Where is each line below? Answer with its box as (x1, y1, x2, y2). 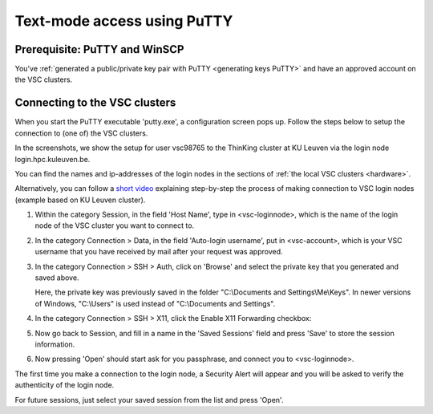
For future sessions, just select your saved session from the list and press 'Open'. (14, 395, 284, 404)
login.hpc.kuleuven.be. (14, 154, 91, 164)
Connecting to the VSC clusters (14, 96, 176, 110)
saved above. (34, 273, 79, 282)
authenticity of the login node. (14, 380, 115, 390)
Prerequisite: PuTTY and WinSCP (14, 43, 184, 56)
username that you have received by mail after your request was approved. (34, 247, 283, 257)
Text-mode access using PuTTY (14, 12, 233, 30)
